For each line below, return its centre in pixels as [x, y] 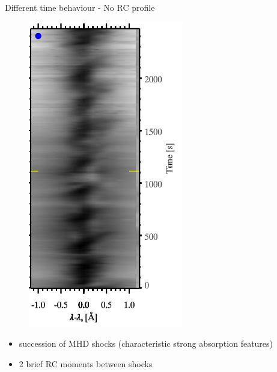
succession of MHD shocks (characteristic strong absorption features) [146, 343]
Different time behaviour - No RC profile [80, 7]
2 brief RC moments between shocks [86, 363]
